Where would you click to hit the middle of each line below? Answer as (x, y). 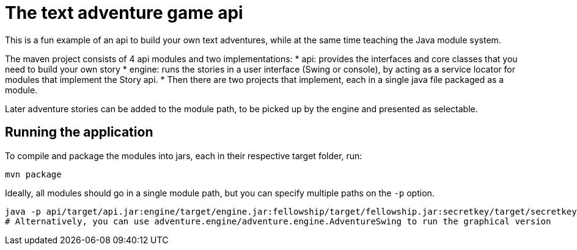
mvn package (33, 174)
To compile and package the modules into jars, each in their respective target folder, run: (184, 155)
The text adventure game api (124, 13)
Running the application (79, 132)
